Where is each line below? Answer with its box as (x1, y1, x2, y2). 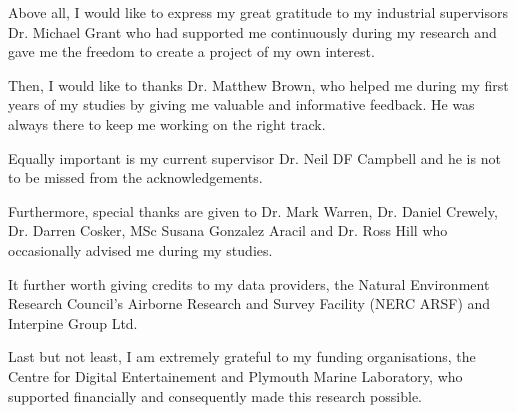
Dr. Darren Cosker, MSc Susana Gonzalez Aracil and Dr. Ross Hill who (8, 220, 448, 241)
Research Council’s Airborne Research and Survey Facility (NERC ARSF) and (8, 293, 491, 314)
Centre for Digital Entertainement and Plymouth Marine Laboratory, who (8, 365, 463, 386)
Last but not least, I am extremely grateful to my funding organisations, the (8, 346, 476, 367)
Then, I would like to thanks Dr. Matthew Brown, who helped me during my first (8, 74, 509, 95)
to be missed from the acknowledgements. (8, 167, 263, 188)
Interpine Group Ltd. (8, 312, 138, 333)
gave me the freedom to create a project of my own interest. (8, 41, 375, 62)
